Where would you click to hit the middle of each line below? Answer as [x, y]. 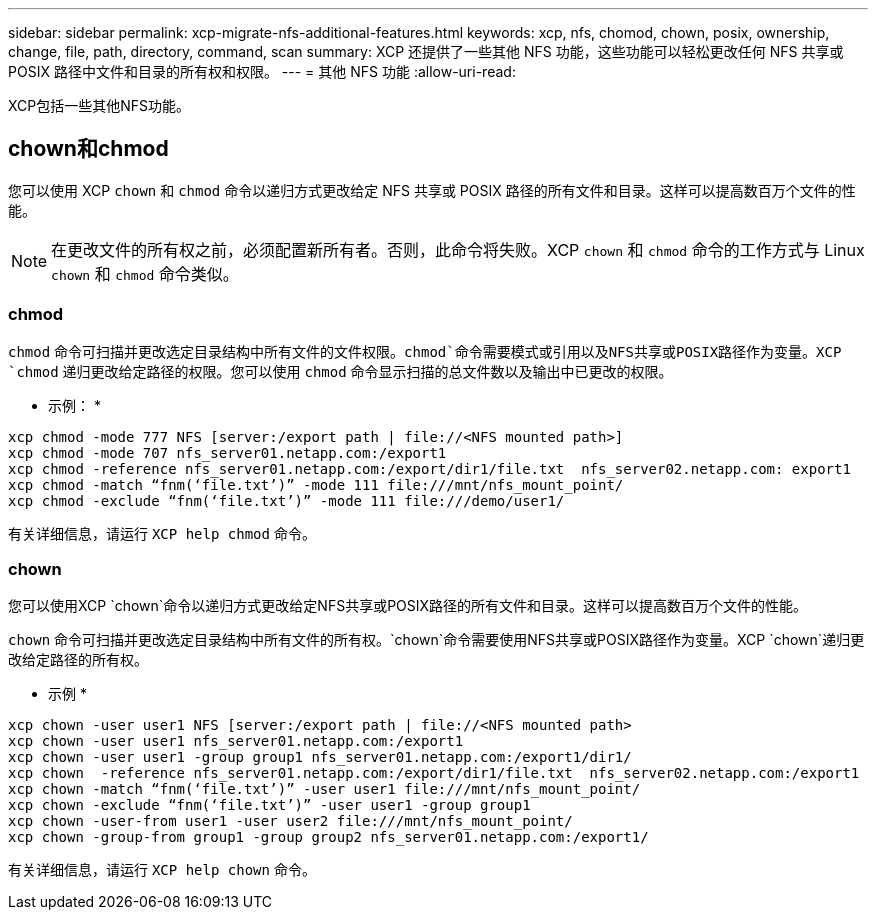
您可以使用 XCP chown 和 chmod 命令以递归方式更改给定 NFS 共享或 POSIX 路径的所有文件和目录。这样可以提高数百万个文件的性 [432, 190]
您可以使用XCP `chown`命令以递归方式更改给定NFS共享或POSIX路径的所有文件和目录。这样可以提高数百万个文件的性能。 [408, 606]
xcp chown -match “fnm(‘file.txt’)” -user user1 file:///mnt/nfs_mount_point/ [324, 789]
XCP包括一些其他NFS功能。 [99, 105]
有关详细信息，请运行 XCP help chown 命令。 [162, 870]
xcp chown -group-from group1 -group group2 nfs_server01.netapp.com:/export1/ [328, 837]
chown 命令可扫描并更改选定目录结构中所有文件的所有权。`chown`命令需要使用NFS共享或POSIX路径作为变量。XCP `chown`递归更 [436, 640]
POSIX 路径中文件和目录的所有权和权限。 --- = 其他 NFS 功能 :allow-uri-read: [262, 71]
